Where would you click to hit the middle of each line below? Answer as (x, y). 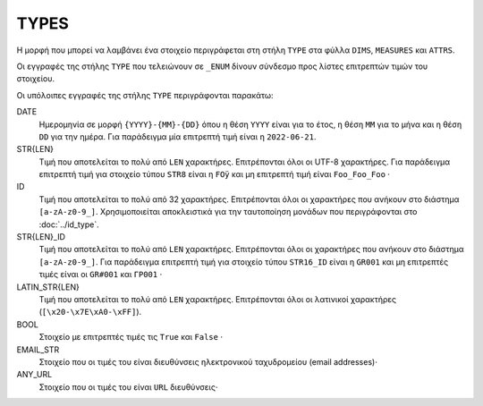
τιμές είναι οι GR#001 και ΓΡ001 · (101, 275)
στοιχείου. (36, 79)
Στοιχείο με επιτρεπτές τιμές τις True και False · (131, 337)
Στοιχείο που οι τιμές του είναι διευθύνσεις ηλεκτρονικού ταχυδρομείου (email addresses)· (208, 361)
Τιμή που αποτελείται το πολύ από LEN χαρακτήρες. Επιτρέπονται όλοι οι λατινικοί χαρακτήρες (218, 299)
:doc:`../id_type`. (69, 224)
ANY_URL (34, 375)
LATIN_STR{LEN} (48, 287)
